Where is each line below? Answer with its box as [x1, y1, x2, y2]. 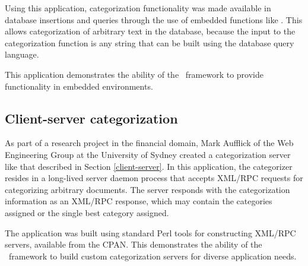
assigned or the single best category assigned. [5, 206, 169, 218]
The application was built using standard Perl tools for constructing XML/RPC [5, 226, 296, 239]
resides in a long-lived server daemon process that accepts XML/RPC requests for [5, 172, 303, 184]
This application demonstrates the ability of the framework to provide [5, 68, 263, 80]
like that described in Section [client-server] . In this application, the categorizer [5, 160, 293, 172]
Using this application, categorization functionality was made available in [5, 2, 271, 14]
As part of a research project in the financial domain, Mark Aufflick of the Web [5, 137, 294, 149]
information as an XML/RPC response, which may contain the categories [5, 195, 272, 207]
